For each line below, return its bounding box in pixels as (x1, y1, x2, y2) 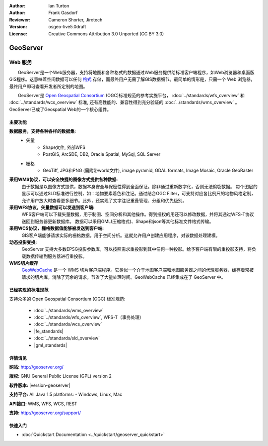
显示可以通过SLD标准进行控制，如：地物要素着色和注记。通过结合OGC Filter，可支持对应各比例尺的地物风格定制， (21, 191, 256, 197)
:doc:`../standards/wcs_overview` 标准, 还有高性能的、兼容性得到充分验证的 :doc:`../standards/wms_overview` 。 (9, 100, 240, 106)
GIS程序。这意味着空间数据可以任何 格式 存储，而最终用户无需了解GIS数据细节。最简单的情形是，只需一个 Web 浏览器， (9, 76, 255, 82)
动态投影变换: (9, 239, 37, 245)
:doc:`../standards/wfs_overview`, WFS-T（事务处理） (34, 314, 144, 321)
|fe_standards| (34, 328, 64, 334)
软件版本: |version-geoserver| (9, 382, 70, 388)
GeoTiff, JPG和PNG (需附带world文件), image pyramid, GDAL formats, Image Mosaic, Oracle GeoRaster (43, 167, 254, 174)
